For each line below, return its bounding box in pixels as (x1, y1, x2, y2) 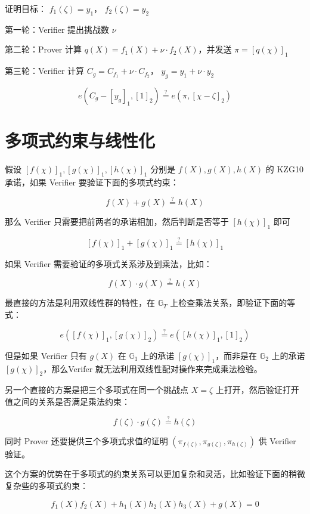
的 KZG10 (265, 163, 303, 175)
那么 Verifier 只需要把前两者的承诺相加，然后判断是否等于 (5, 215, 229, 227)
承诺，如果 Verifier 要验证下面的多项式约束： (5, 175, 179, 188)
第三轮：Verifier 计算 (5, 64, 85, 77)
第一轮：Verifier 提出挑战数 (5, 23, 110, 35)
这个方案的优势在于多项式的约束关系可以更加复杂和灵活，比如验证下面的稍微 (5, 467, 305, 480)
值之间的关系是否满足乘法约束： (5, 395, 130, 407)
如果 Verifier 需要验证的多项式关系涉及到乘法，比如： (5, 257, 212, 270)
